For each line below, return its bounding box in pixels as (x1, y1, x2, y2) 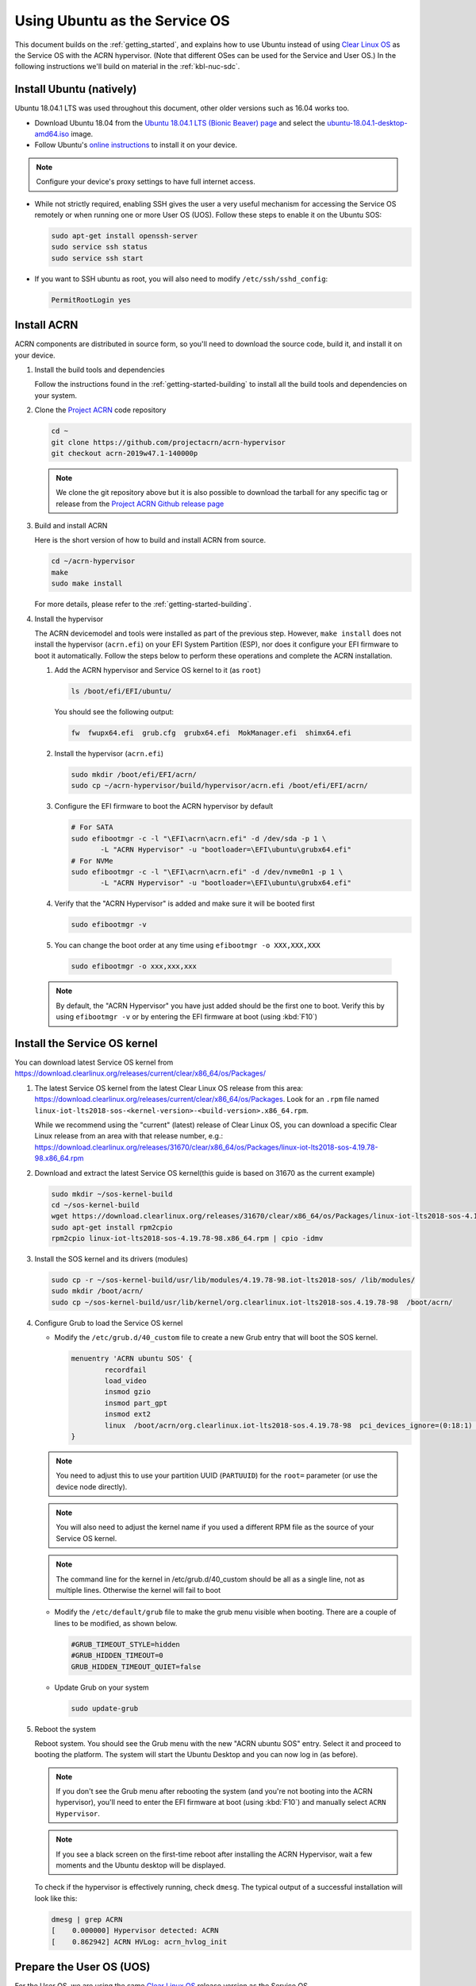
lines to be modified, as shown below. (54, 1618, 178, 1628)
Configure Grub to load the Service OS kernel (34, 1318, 183, 1327)
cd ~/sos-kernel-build (51, 1200, 140, 1209)
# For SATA (71, 823, 113, 832)
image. (71, 129, 94, 139)
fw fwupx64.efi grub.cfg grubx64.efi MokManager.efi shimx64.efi (71, 728, 352, 738)
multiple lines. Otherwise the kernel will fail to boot (56, 1586, 221, 1595)
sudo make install (51, 579, 123, 588)
